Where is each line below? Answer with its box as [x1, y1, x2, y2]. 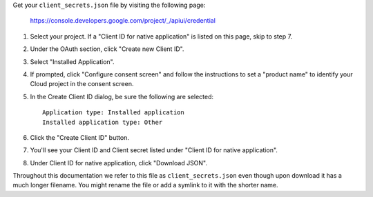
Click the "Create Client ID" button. [30, 133, 129, 141]
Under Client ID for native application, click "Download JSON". [30, 158, 207, 167]
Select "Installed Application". [30, 57, 115, 65]
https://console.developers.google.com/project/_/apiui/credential [30, 17, 216, 25]
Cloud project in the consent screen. [30, 80, 134, 88]
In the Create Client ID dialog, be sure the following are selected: [30, 92, 214, 101]
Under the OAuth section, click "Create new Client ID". [30, 45, 184, 53]
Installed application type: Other [42, 118, 163, 126]
